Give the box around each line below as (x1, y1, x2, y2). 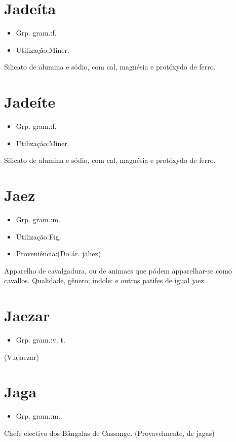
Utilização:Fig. (16, 231, 61, 242)
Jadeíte (4, 91, 56, 112)
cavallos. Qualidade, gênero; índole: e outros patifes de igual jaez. (4, 275, 206, 286)
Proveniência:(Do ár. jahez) (16, 248, 101, 259)
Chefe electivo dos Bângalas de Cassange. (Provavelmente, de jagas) (4, 427, 215, 438)
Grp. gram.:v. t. (16, 334, 65, 345)
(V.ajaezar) (4, 351, 39, 362)
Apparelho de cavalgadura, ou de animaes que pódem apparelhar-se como (4, 265, 232, 276)
